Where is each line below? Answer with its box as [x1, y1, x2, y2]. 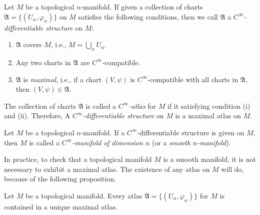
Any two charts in [15, 57, 71, 67]
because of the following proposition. [4, 173, 116, 184]
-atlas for [128, 100, 156, 111]
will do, [221, 163, 244, 174]
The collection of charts [4, 100, 76, 111]
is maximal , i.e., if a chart [23, 74, 102, 84]
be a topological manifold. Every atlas [25, 190, 142, 200]
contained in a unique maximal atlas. [4, 201, 117, 211]
